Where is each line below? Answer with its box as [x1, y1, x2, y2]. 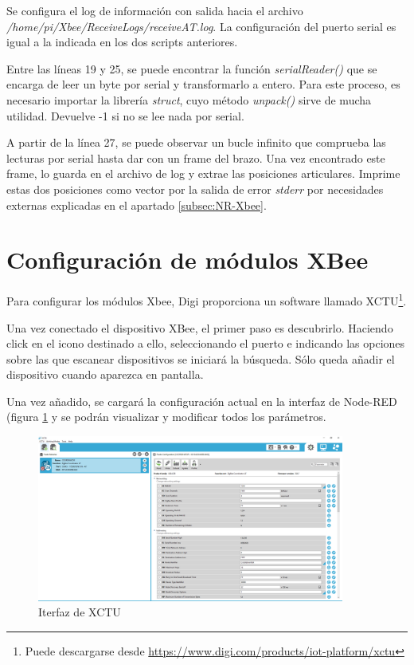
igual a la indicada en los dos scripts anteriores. [6, 33, 238, 50]
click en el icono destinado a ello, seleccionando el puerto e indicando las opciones [6, 335, 405, 352]
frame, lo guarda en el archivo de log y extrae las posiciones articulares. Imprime [6, 165, 400, 182]
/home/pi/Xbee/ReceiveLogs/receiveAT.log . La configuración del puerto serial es [6, 18, 396, 34]
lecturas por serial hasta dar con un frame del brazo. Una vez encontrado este [6, 149, 385, 166]
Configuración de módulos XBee [6, 243, 369, 276]
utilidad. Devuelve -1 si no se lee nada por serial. [6, 107, 244, 124]
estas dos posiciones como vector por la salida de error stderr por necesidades [6, 180, 384, 197]
